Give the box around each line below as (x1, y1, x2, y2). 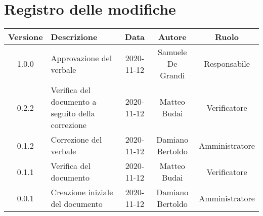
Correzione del (51, 134, 102, 146)
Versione (8, 31, 43, 43)
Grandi (160, 69, 185, 81)
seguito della (51, 107, 95, 119)
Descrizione (51, 31, 98, 43)
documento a (51, 96, 97, 108)
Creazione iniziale (51, 186, 113, 198)
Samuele (158, 46, 187, 58)
